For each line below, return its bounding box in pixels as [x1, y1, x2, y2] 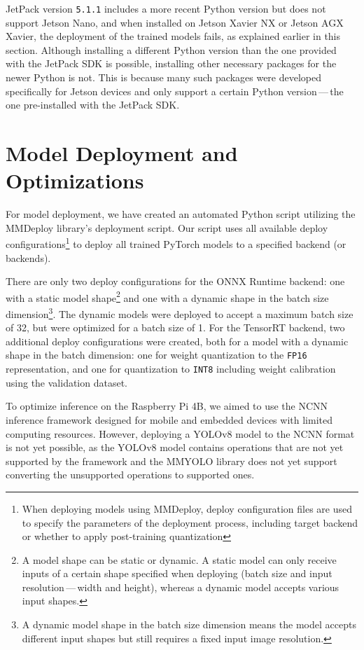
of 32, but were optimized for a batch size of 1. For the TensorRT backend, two [6, 320, 345, 335]
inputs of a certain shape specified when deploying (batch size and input [22, 566, 332, 581]
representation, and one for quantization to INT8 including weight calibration [6, 361, 336, 376]
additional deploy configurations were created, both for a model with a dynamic [6, 333, 349, 348]
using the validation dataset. [6, 375, 128, 389]
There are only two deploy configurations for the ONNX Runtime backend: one [6, 274, 345, 289]
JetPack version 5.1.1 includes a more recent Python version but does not [6, 1, 326, 15]
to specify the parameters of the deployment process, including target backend [22, 515, 358, 530]
